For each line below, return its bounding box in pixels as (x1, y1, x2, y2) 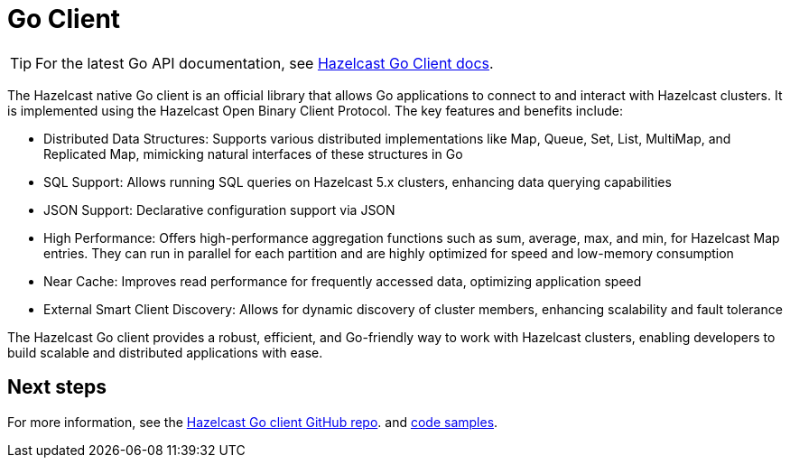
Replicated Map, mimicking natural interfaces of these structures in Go (43, 145, 463, 162)
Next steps (7, 376, 107, 399)
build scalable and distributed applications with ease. (7, 344, 323, 360)
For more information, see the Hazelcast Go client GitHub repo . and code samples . (7, 414, 498, 430)
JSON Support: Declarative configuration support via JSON (43, 201, 395, 218)
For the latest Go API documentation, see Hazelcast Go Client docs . (35, 53, 494, 72)
